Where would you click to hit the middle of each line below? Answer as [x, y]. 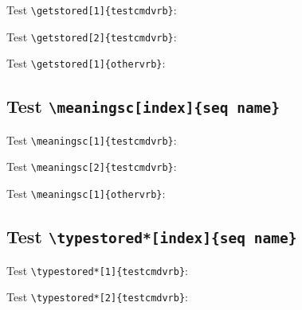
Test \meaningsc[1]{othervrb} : [86, 194]
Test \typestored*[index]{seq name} [152, 236]
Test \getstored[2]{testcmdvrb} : [92, 36]
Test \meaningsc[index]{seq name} [143, 106]
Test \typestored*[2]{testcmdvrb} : [97, 297]
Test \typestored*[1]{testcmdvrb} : [97, 270]
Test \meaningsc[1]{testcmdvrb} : [92, 139]
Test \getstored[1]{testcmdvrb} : [92, 10]
